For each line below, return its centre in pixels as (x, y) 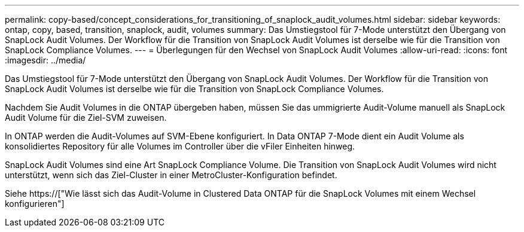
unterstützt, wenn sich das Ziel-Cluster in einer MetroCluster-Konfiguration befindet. (171, 175)
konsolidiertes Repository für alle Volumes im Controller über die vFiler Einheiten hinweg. (180, 146)
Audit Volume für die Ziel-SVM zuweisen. (86, 117)
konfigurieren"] (35, 204)
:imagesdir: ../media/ (45, 60)
